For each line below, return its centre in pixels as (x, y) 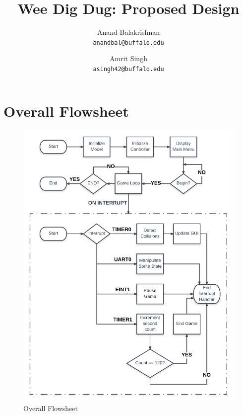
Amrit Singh (128, 58)
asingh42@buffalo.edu (128, 69)
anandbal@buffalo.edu (128, 42)
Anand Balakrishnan (128, 32)
